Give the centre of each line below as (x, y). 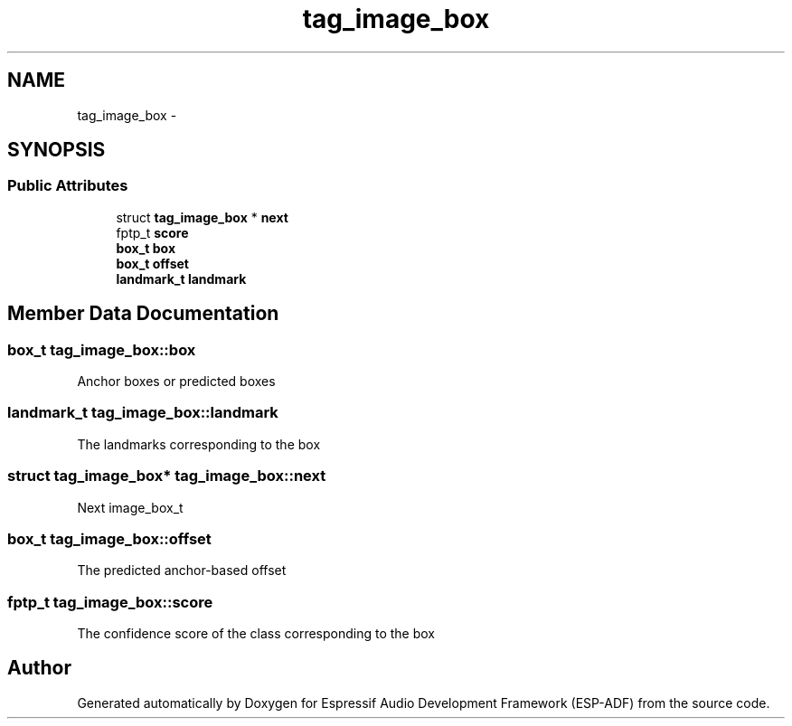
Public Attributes (68, 186)
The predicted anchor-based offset (182, 570)
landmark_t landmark (181, 278)
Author (39, 668)
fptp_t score (152, 232)
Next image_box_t (130, 507)
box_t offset (152, 263)
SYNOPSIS (57, 150)
